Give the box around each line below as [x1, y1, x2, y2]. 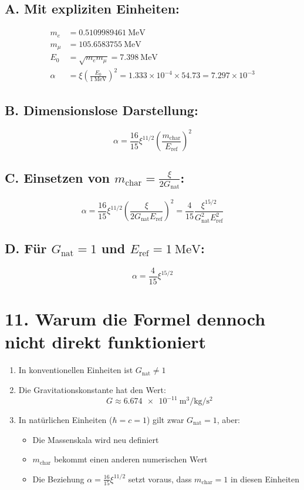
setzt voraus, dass [128, 472, 192, 485]
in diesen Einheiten [231, 472, 299, 485]
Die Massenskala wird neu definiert [32, 433, 159, 445]
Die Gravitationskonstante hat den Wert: [18, 383, 166, 395]
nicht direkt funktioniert [5, 330, 207, 354]
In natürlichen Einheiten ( [18, 414, 113, 426]
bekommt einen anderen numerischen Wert [53, 453, 208, 465]
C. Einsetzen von [5, 168, 110, 186]
